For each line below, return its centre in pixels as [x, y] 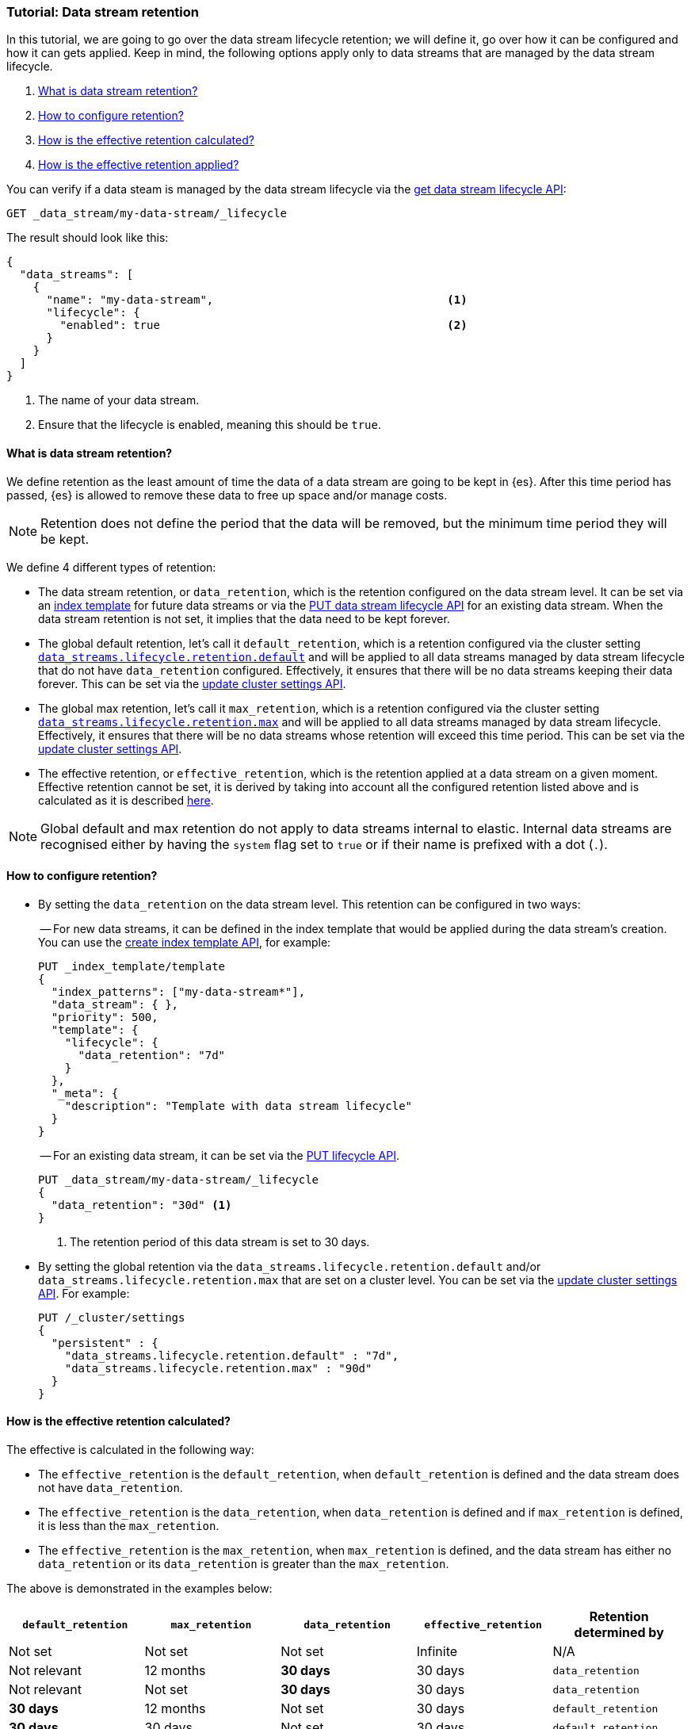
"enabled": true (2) [263, 325]
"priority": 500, [105, 1017]
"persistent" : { [105, 1343]
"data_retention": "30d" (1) [141, 1205]
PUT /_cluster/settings [112, 1317]
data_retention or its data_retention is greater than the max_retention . [244, 1564]
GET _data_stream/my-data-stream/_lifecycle [147, 214]
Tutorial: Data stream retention [103, 12]
